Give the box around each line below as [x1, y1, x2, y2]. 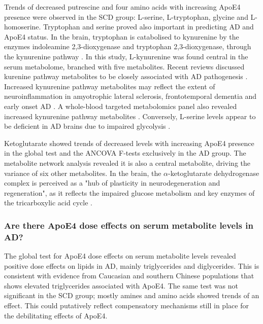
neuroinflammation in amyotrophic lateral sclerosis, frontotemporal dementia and [4, 91, 257, 101]
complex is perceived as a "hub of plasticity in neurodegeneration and [4, 177, 220, 188]
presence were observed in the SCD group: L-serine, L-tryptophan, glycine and [4, 11, 248, 22]
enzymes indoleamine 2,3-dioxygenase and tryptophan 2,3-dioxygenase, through [4, 41, 251, 52]
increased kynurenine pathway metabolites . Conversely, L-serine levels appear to [4, 111, 256, 121]
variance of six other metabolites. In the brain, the [4, 167, 161, 178]
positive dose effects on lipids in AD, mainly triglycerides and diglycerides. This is [4, 260, 259, 271]
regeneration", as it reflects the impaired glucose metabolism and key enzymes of [4, 187, 255, 198]
